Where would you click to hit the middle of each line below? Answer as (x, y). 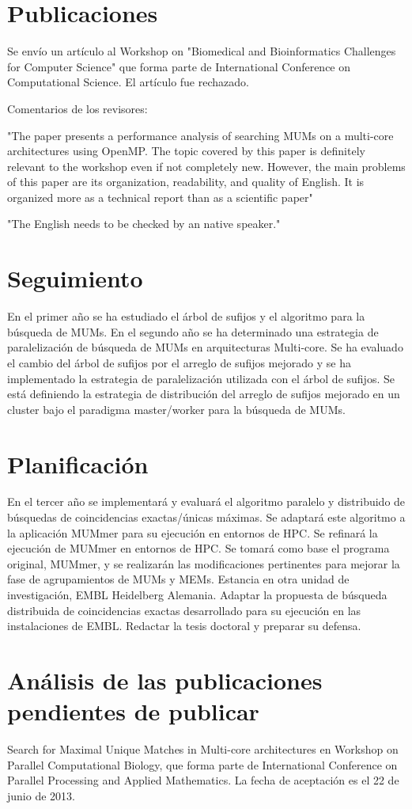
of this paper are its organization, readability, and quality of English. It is (186, 182)
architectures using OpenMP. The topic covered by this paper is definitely (186, 151)
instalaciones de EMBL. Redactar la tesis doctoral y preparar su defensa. (184, 626)
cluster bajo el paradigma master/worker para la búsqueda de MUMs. (176, 409)
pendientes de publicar (133, 711)
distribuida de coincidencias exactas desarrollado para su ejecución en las (184, 610)
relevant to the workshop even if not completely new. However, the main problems (206, 166)
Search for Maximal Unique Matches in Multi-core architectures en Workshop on (203, 749)
